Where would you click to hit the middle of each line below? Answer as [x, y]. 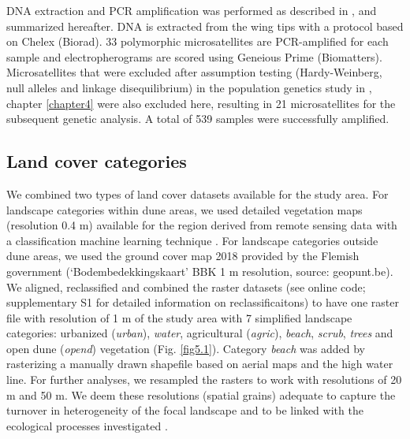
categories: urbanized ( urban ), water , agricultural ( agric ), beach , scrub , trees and [200, 333]
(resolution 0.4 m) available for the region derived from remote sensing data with [202, 225]
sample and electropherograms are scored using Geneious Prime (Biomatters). [194, 56]
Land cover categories [97, 161]
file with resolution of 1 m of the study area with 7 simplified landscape [179, 317]
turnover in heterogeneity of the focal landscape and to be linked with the [185, 410]
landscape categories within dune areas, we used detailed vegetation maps [184, 209]
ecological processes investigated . [87, 425]
